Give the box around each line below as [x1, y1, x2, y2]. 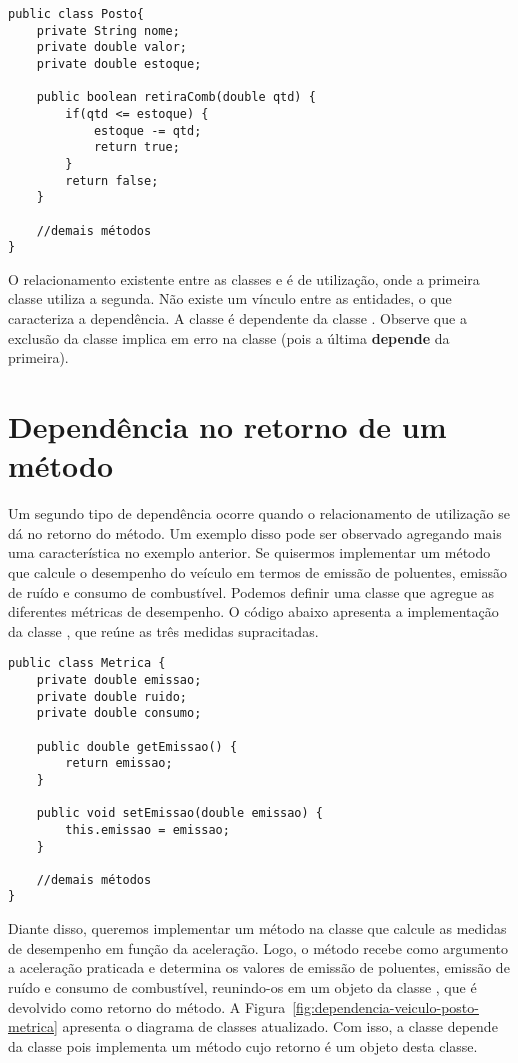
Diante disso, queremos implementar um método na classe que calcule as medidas [8, 918, 507, 939]
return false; [65, 173, 159, 188]
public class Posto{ [8, 7, 145, 21]
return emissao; [65, 756, 173, 771]
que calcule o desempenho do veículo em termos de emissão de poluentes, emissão [8, 561, 508, 582]
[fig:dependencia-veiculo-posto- [292, 996, 479, 1017]
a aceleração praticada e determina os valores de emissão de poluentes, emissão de [8, 957, 510, 978]
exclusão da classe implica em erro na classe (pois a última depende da [8, 327, 450, 348]
